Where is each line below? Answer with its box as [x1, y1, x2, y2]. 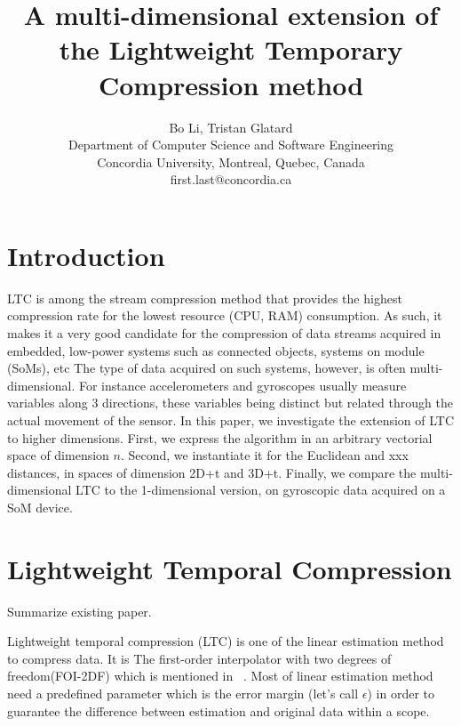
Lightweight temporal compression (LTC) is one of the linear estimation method [7, 632, 444, 650]
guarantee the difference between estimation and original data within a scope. [7, 701, 430, 720]
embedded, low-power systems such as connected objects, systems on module [7, 341, 425, 359]
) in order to [367, 684, 435, 703]
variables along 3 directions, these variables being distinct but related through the [7, 393, 453, 412]
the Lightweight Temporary [59, 31, 403, 68]
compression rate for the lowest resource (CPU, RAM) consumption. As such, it [7, 306, 442, 325]
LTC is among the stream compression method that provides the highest [7, 288, 402, 307]
